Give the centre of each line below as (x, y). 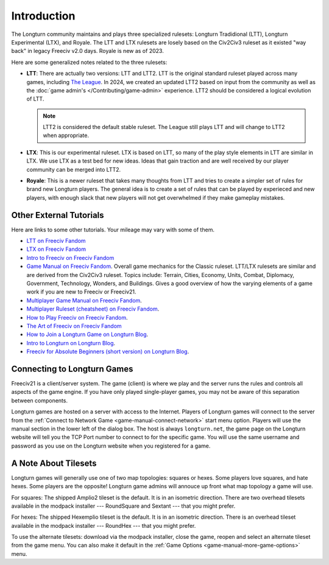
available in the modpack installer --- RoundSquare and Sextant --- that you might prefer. (123, 506)
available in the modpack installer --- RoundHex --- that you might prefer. (104, 525)
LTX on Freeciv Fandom (56, 249)
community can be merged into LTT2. (74, 169)
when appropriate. (66, 135)
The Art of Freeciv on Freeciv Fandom (74, 326)
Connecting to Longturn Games (72, 369)
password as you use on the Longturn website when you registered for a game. (111, 446)
